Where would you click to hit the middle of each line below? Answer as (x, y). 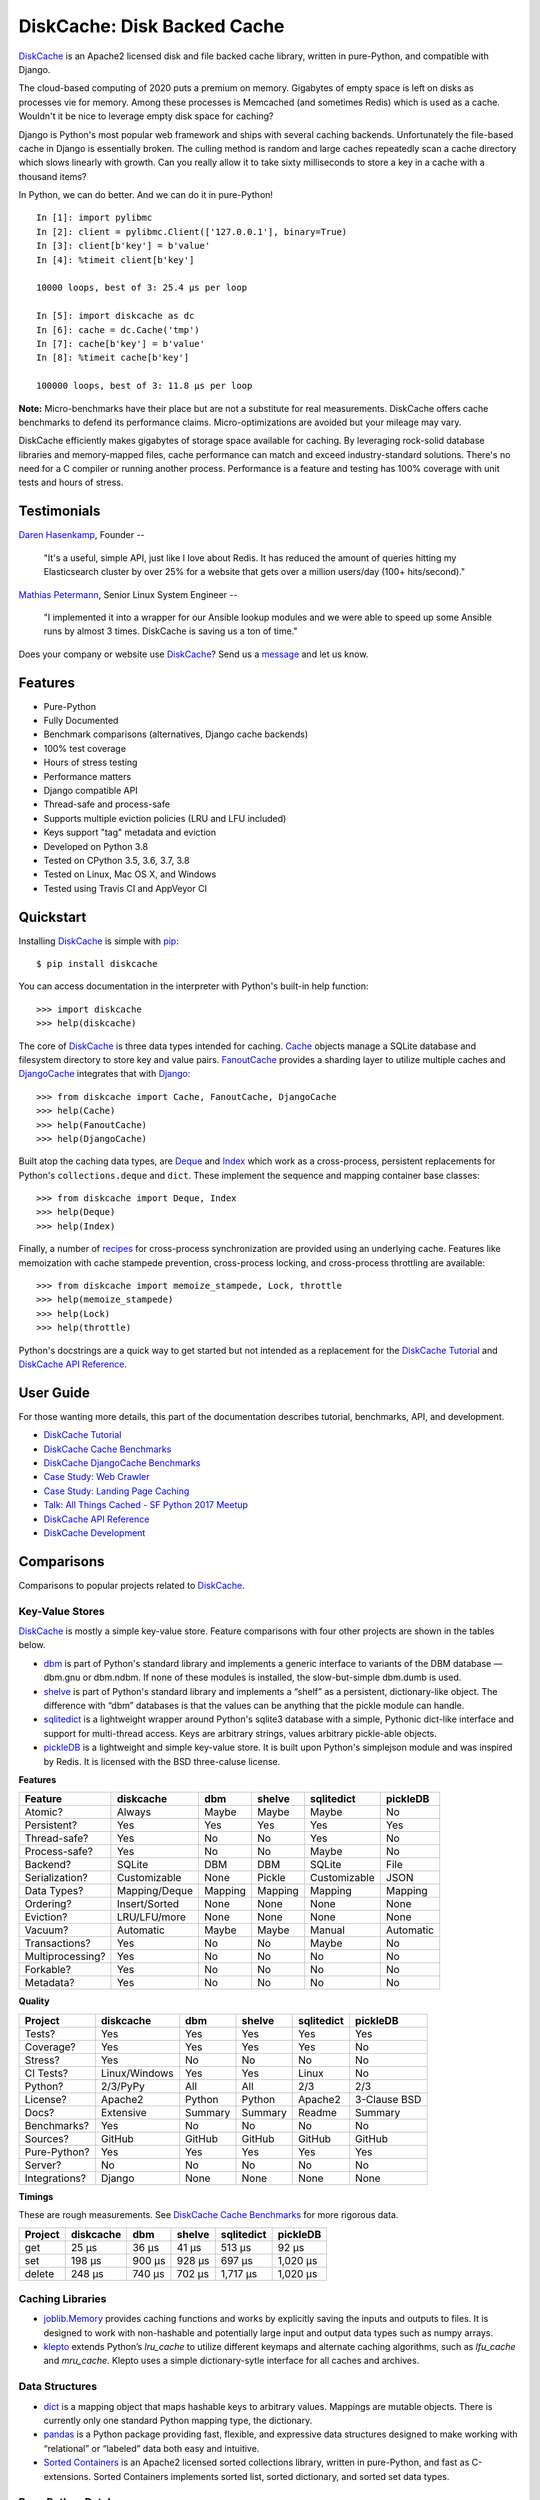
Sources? (46, 2138)
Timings (36, 2196)
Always (134, 1812)
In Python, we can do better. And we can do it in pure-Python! (146, 195)
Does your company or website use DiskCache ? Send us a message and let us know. (193, 654)
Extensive (123, 2112)
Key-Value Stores (61, 1611)
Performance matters (87, 776)
